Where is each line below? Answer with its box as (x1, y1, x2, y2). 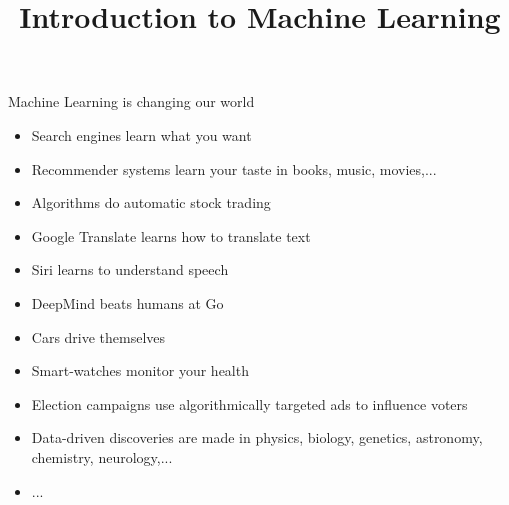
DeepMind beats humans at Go (31, 292, 224, 313)
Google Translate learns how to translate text (31, 225, 311, 246)
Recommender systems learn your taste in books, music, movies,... (31, 158, 437, 179)
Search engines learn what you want (31, 124, 252, 145)
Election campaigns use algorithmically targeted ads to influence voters (31, 393, 468, 414)
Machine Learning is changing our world (8, 91, 255, 112)
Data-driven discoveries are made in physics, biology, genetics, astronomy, (31, 427, 483, 448)
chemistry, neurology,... (31, 446, 173, 467)
